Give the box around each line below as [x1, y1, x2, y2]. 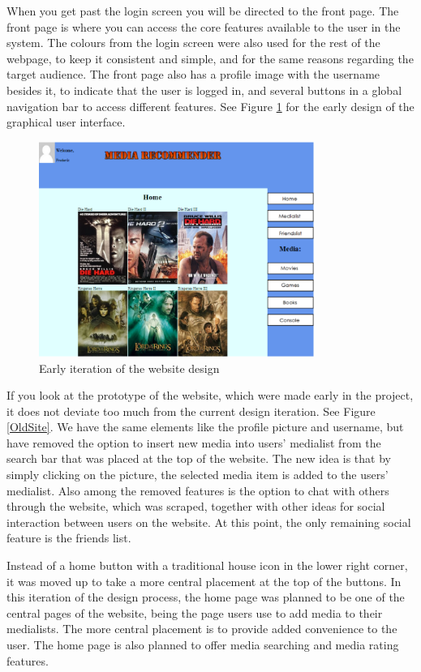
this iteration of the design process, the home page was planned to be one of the [6, 589, 405, 606]
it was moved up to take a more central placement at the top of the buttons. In [6, 572, 402, 589]
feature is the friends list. [6, 529, 131, 546]
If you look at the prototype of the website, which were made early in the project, [6, 387, 414, 404]
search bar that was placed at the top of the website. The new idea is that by [6, 450, 391, 467]
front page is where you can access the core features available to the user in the [6, 18, 401, 35]
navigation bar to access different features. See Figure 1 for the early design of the [6, 97, 415, 114]
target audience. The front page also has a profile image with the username [6, 66, 380, 83]
